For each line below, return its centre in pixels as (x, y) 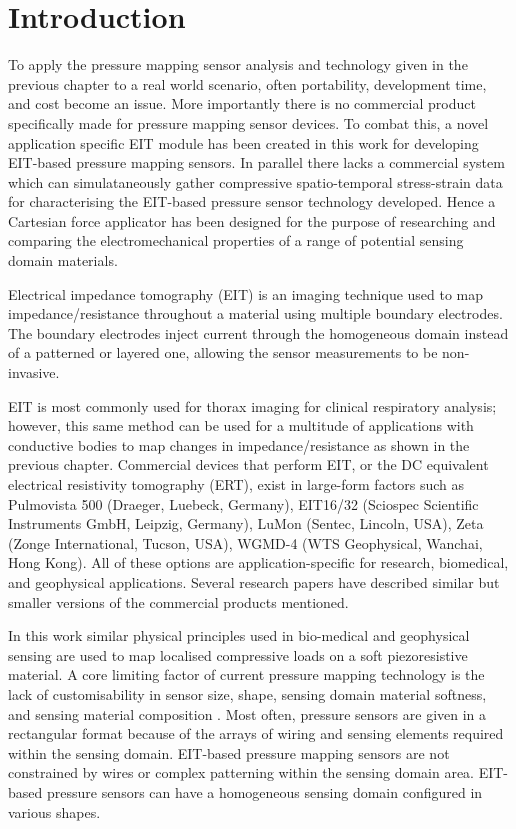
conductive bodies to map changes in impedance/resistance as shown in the (239, 444)
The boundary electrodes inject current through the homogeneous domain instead (258, 332)
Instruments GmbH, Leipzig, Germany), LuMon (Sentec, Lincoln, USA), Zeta (246, 523)
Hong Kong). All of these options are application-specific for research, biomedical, (258, 562)
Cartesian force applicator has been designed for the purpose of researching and (252, 220)
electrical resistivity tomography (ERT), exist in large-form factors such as (236, 484)
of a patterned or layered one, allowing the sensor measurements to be (223, 352)
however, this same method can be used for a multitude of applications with (241, 425)
